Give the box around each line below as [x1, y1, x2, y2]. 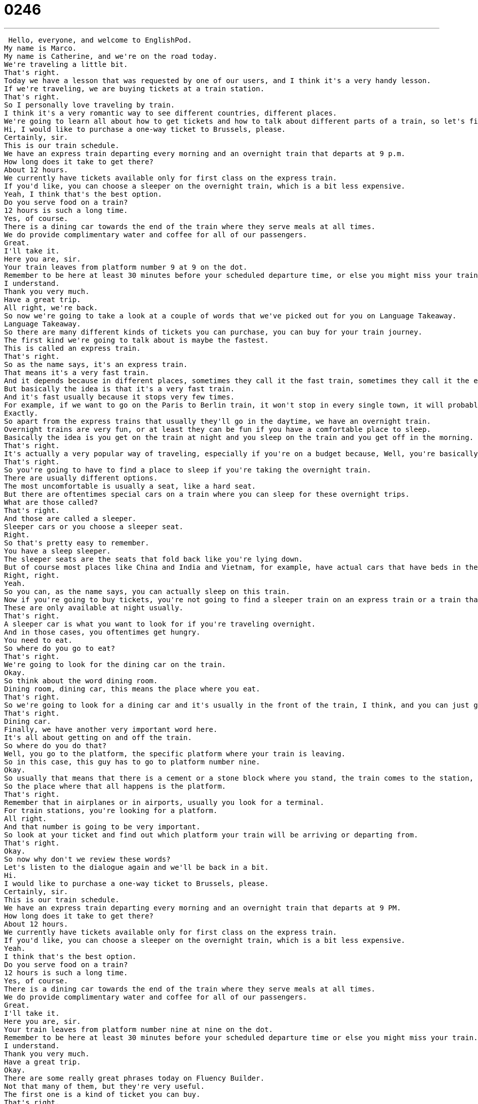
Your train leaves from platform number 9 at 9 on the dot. [4, 263, 248, 271]
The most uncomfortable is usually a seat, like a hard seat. [4, 482, 256, 490]
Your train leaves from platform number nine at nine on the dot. [4, 1025, 273, 1034]
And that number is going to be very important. [4, 822, 201, 831]
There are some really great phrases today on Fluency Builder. [4, 1074, 265, 1082]
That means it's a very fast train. [4, 368, 149, 377]
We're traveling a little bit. [4, 60, 128, 68]
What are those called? [4, 498, 98, 506]
